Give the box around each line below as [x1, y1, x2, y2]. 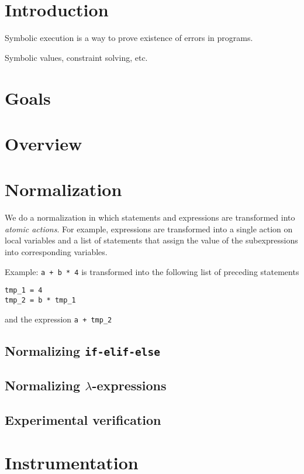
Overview [5, 131, 82, 155]
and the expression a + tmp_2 [5, 312, 112, 325]
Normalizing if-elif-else [5, 341, 161, 359]
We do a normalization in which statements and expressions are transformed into [5, 211, 295, 224]
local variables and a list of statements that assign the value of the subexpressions [5, 234, 298, 246]
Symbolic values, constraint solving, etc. [5, 51, 148, 63]
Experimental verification [5, 410, 161, 428]
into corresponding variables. [5, 245, 108, 257]
